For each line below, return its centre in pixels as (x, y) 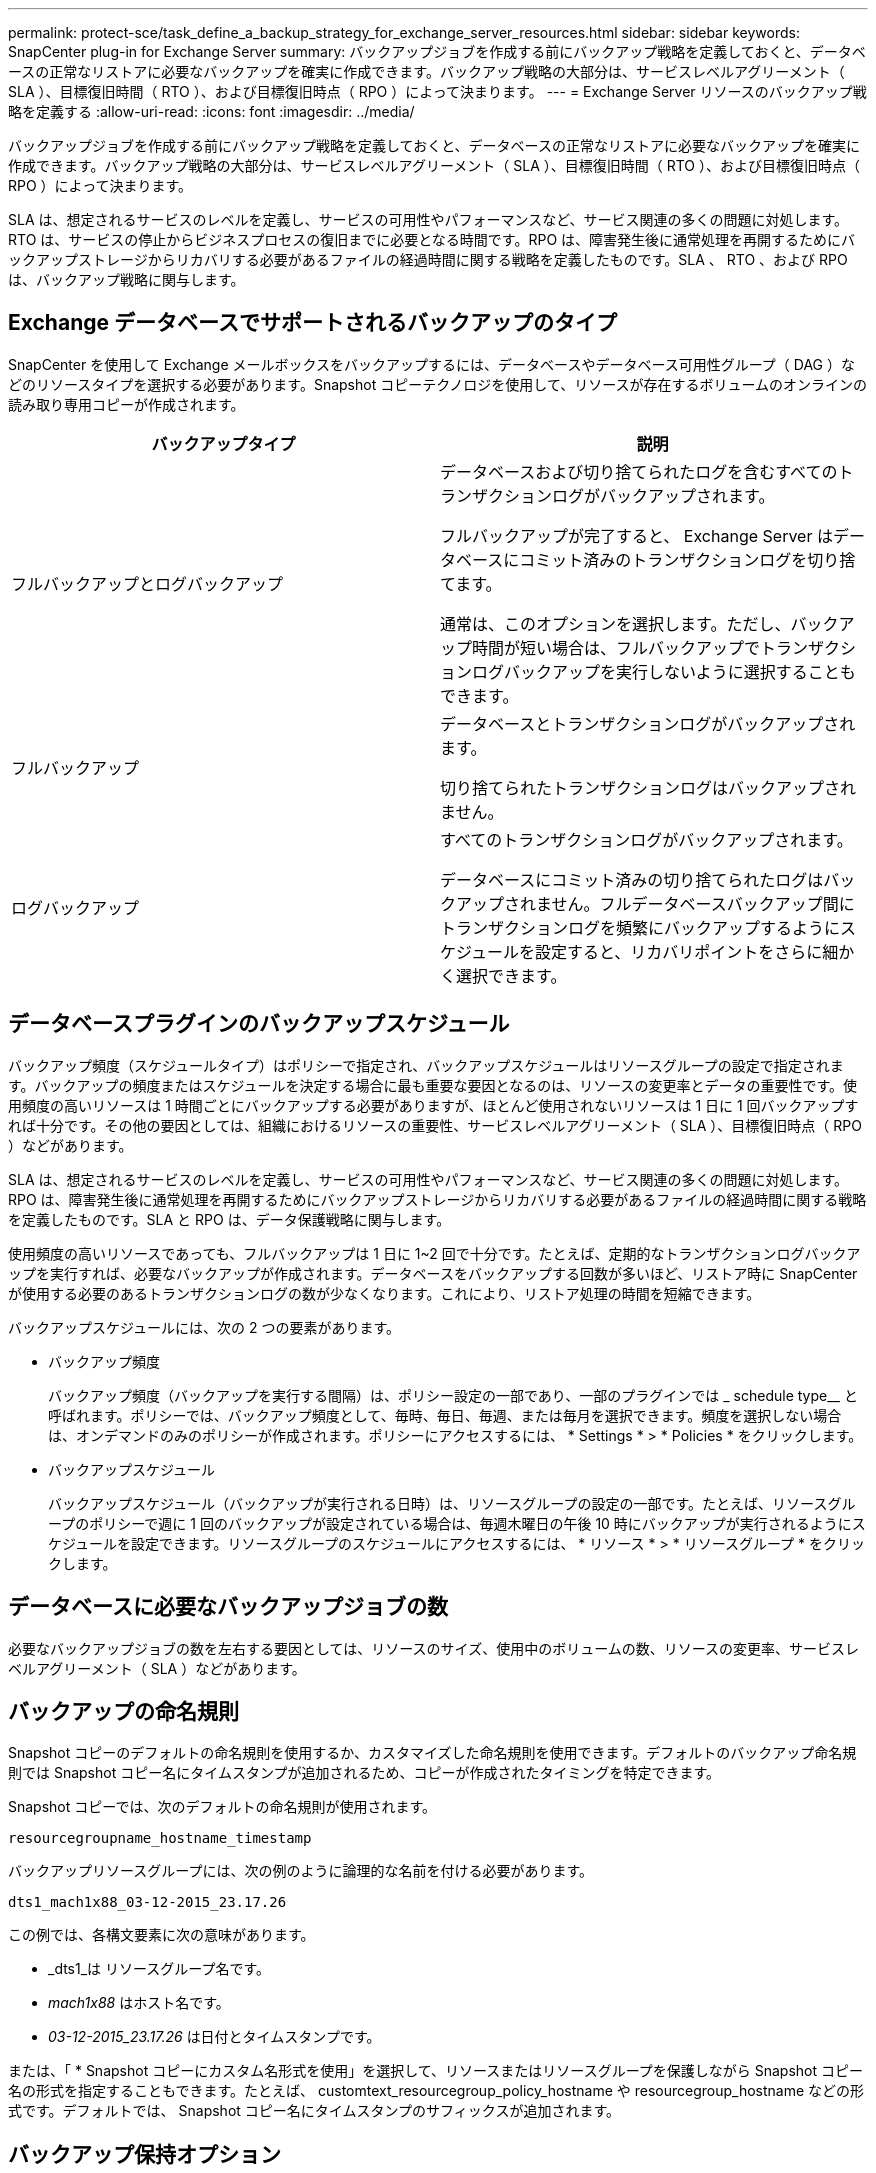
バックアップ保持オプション (144, 2154)
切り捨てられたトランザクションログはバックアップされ (648, 787)
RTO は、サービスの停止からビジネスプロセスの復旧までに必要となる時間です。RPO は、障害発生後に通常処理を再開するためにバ (432, 239)
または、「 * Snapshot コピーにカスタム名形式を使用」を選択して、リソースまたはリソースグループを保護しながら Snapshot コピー (435, 2071)
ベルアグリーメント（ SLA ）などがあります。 (157, 1668)
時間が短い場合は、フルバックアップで (616, 647)
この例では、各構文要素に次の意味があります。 (161, 1935)
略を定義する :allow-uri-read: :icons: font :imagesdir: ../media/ (211, 111)
